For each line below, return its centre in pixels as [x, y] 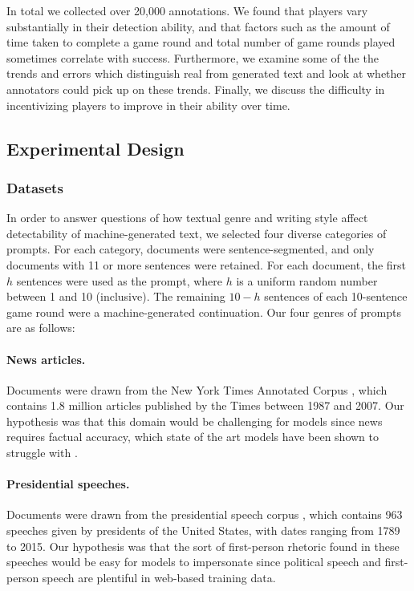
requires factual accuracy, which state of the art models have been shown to [193, 437]
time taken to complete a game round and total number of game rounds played [201, 42]
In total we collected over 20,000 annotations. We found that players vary [187, 10]
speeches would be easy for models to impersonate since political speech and [194, 562]
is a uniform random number [307, 280]
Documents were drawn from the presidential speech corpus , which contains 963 [205, 514]
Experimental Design [95, 148]
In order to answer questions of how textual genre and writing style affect [187, 218]
